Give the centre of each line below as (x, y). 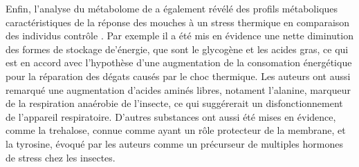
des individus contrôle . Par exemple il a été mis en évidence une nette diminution (179, 36)
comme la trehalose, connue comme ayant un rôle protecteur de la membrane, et (176, 130)
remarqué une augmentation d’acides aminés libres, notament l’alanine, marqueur (178, 89)
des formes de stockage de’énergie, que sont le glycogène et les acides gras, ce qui (177, 49)
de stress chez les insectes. (61, 157)
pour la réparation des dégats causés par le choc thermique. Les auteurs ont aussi (178, 76)
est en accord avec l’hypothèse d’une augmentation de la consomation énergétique (179, 62)
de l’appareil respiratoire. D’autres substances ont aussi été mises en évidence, (171, 116)
